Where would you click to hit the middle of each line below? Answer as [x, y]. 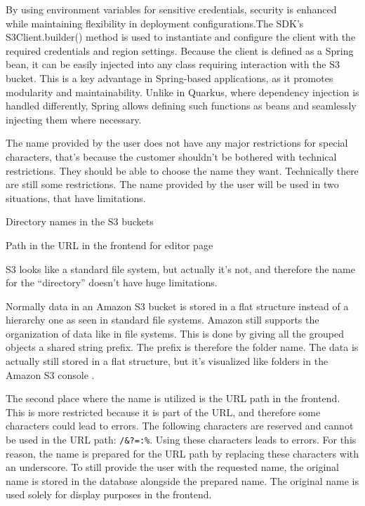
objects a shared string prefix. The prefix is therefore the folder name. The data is [182, 347]
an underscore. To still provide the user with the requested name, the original [172, 467]
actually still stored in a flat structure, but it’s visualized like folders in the [167, 361]
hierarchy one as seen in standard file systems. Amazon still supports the [162, 320]
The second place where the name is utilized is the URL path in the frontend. [173, 398]
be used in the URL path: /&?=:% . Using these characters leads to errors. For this [181, 440]
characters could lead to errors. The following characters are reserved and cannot [180, 426]
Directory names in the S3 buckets [80, 221]
